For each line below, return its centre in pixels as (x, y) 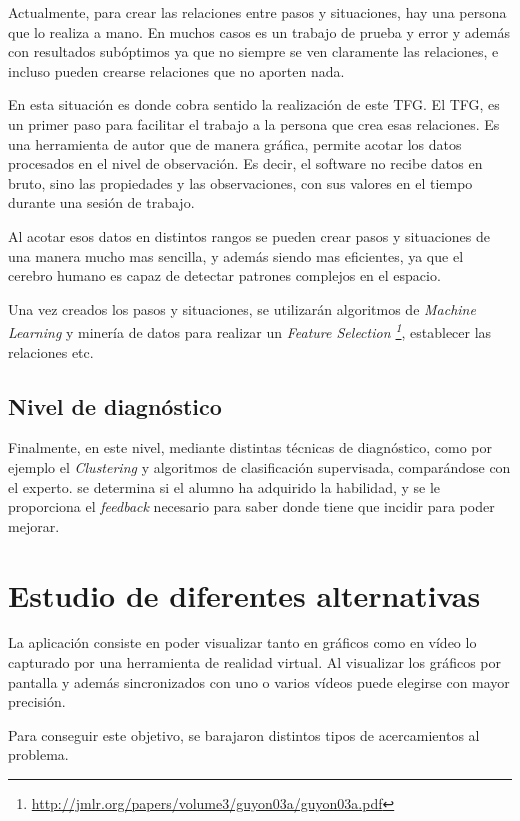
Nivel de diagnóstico (115, 405)
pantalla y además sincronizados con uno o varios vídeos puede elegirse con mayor (259, 681)
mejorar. (34, 525)
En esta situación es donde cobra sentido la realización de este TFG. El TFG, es (254, 104)
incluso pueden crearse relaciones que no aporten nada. (176, 70)
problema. (38, 754)
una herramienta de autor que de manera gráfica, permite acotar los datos (235, 143)
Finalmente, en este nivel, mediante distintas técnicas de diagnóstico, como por (250, 447)
